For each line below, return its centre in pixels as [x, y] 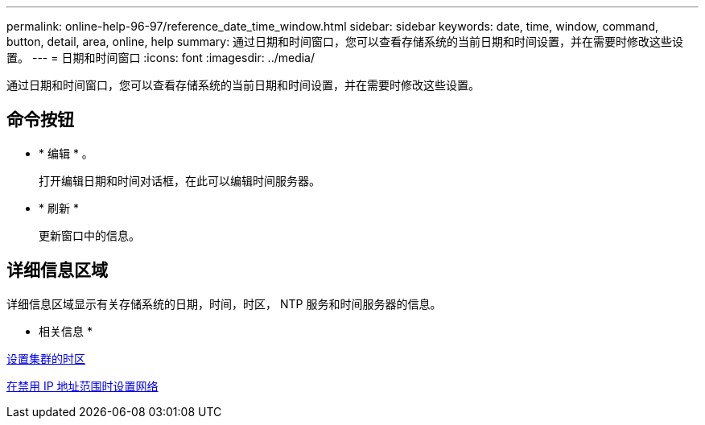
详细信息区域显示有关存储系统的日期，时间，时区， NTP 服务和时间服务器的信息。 [224, 303]
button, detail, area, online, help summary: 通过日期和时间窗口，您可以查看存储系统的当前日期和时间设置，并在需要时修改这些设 [345, 41]
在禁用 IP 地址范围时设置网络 [82, 386]
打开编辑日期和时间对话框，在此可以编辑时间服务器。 [179, 180]
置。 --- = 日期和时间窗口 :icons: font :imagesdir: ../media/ [161, 58]
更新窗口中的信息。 [89, 235]
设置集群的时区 [46, 358]
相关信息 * [66, 331]
